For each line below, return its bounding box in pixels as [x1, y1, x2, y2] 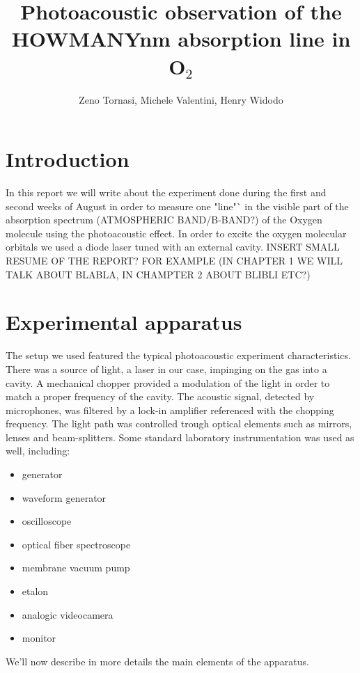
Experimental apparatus [6, 308, 242, 336]
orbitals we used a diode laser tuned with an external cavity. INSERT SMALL [6, 239, 340, 254]
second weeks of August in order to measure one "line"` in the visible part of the [6, 198, 349, 213]
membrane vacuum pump [22, 560, 130, 575]
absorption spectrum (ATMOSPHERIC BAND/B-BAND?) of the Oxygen [6, 212, 322, 227]
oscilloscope [22, 514, 72, 528]
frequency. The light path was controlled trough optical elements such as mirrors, [6, 416, 352, 431]
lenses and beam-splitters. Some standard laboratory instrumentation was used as [6, 429, 354, 444]
